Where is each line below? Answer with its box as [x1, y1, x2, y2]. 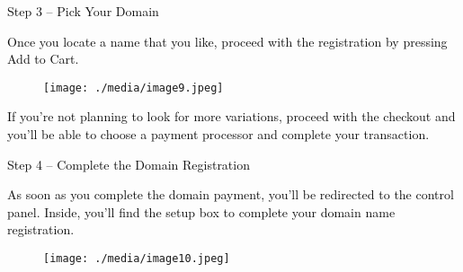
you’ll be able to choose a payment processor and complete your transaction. [7, 125, 430, 144]
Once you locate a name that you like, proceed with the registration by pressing [7, 31, 448, 50]
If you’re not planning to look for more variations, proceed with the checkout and [7, 107, 456, 126]
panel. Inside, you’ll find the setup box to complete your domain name [7, 202, 396, 221]
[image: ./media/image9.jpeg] [43, 81, 224, 94]
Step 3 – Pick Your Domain [7, 2, 159, 20]
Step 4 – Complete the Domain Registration [7, 154, 250, 173]
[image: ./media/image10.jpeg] [43, 252, 230, 265]
